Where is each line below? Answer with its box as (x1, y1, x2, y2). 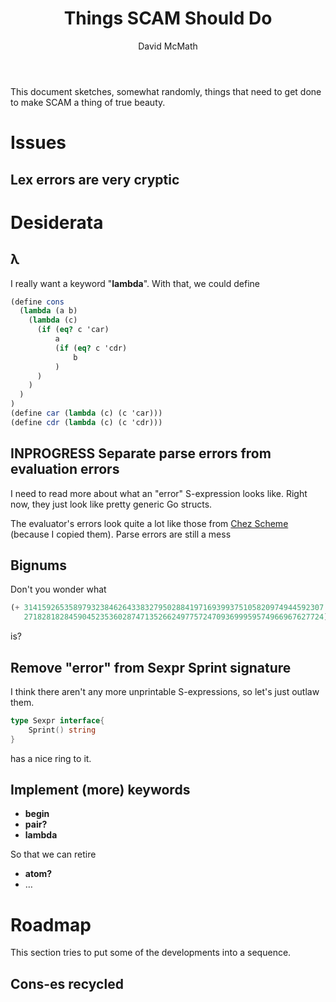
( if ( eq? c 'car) (36, 325, 110, 335)
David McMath (138, 40, 198, 52)
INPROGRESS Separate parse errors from (10, 445, 272, 462)
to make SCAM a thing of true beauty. (10, 96, 166, 108)
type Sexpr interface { (10, 715, 105, 726)
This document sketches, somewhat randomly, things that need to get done (10, 85, 322, 97)
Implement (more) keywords (10, 781, 191, 798)
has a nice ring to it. (10, 752, 92, 764)
